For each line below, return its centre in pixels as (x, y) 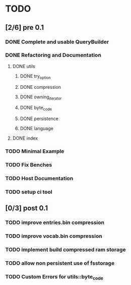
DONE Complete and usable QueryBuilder (57, 42)
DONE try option (35, 76)
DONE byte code (36, 108)
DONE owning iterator (41, 97)
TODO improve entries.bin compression (55, 222)
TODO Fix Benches (29, 165)
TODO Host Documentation (39, 178)
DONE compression (41, 87)
